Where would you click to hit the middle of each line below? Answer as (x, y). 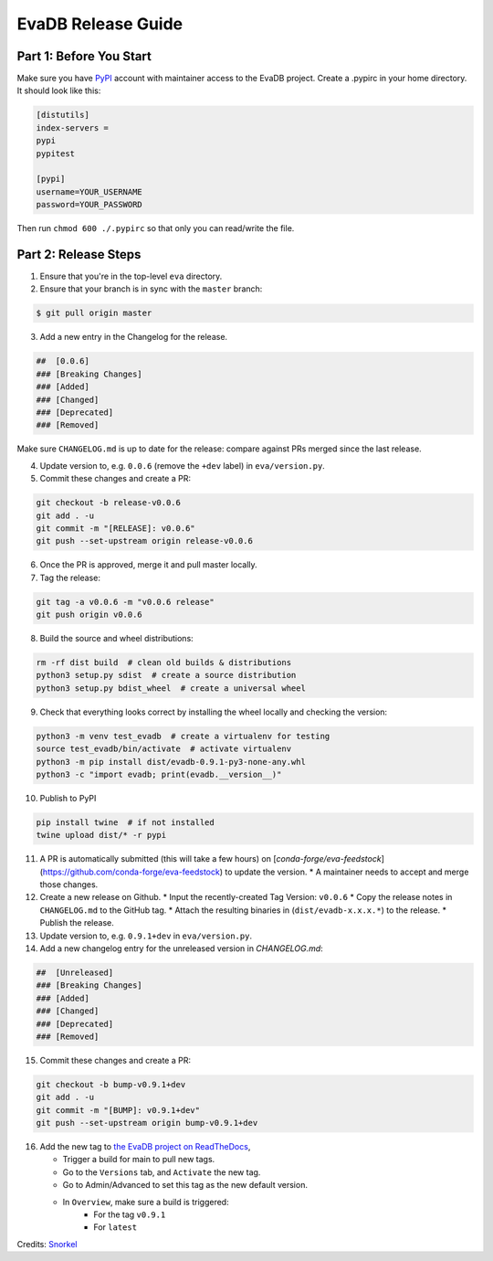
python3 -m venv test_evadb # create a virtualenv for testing (183, 736)
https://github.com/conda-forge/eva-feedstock (131, 872)
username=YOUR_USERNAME (89, 191)
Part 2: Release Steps (79, 254)
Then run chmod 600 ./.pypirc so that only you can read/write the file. (156, 228)
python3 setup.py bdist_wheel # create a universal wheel (171, 688)
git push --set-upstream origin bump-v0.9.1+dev (147, 1123)
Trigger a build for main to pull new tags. (139, 1160)
